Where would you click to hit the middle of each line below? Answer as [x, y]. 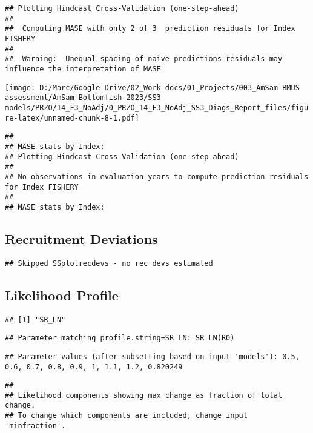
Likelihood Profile [62, 295]
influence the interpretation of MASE [83, 69]
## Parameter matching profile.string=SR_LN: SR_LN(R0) [120, 338]
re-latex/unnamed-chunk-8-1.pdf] [72, 118]
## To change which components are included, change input [126, 416]
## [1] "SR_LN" [35, 319]
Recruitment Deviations [81, 238]
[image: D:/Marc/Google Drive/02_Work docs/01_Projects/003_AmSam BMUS [152, 88]
